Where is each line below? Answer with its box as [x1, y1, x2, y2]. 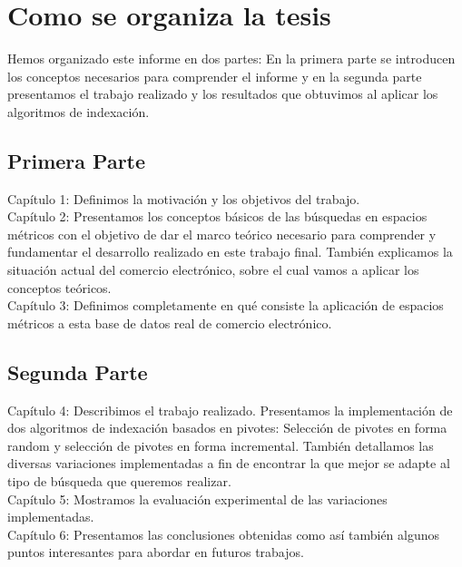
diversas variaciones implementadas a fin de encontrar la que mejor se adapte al [7, 454, 450, 473]
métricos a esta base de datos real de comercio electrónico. [7, 313, 332, 332]
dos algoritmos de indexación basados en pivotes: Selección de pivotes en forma [7, 418, 447, 437]
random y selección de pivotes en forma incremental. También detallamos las [7, 435, 434, 455]
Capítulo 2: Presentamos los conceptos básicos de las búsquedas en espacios [7, 207, 428, 226]
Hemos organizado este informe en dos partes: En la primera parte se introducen [7, 49, 456, 68]
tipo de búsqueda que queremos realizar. [7, 472, 231, 491]
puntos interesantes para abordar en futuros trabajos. [7, 543, 304, 562]
